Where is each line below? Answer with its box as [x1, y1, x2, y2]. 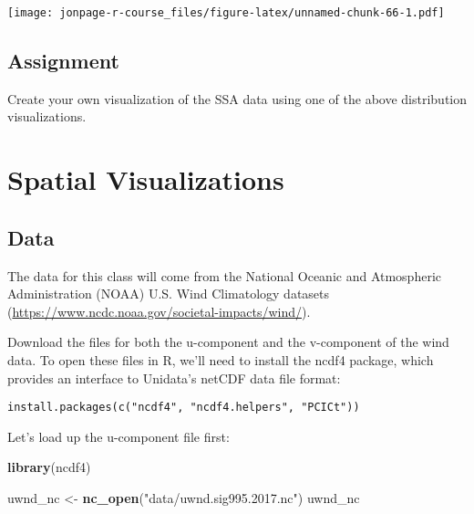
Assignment [7, 47, 119, 75]
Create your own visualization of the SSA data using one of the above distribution [7, 89, 467, 108]
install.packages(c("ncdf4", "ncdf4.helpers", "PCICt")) [7, 401, 360, 414]
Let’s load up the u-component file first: [7, 426, 230, 446]
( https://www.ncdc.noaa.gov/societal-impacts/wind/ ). [7, 301, 311, 320]
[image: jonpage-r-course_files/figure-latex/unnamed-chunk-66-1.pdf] [7, 6, 445, 19]
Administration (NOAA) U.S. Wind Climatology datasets [7, 284, 330, 303]
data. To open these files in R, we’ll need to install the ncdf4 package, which [7, 351, 434, 369]
